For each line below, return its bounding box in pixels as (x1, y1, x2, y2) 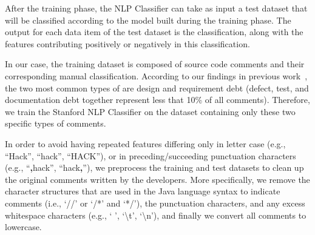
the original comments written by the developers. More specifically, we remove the (5, 173, 310, 185)
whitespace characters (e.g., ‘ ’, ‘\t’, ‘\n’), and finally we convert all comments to (5, 208, 307, 221)
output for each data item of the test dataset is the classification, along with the (5, 25, 303, 38)
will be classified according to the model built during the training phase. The (5, 13, 291, 26)
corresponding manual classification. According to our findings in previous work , (5, 69, 308, 82)
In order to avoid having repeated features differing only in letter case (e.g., (5, 137, 286, 150)
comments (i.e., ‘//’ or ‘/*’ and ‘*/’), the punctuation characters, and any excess (5, 196, 305, 209)
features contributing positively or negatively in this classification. (5, 37, 250, 50)
